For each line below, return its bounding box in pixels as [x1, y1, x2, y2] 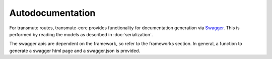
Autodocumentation [9, 7, 96, 18]
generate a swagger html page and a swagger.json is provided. [9, 48, 141, 54]
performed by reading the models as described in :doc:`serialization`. [9, 31, 153, 37]
